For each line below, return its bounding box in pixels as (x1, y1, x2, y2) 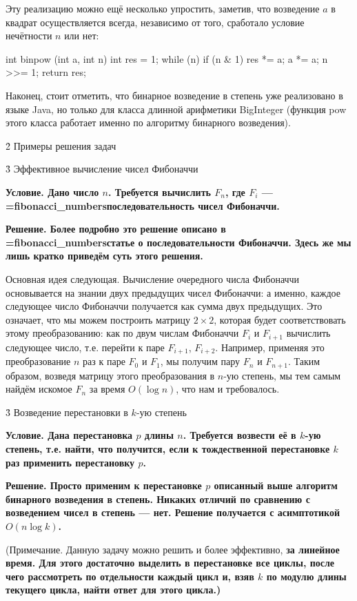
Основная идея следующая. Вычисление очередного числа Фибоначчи (6, 271, 300, 286)
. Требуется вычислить (108, 184, 211, 199)
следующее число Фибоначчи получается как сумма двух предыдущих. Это (6, 299, 323, 313)
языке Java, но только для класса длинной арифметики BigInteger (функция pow (6, 101, 347, 116)
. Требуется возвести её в (183, 428, 296, 442)
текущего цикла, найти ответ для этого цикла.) (6, 582, 221, 597)
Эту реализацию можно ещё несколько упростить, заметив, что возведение (6, 1, 320, 15)
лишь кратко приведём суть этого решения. (6, 248, 203, 263)
